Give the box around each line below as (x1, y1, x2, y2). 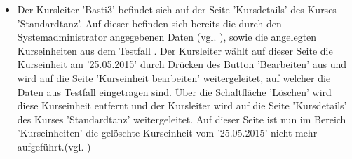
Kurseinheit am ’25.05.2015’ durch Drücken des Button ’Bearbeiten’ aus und (17, 57, 347, 71)
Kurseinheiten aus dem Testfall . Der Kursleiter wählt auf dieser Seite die (17, 43, 333, 57)
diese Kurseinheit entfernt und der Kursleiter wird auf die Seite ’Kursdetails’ (17, 98, 347, 113)
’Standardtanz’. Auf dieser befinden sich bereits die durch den (17, 15, 282, 30)
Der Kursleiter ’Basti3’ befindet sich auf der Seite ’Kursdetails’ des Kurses (17, 2, 337, 16)
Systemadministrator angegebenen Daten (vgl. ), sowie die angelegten (17, 29, 317, 44)
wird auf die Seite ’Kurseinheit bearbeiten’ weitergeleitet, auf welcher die (17, 70, 331, 85)
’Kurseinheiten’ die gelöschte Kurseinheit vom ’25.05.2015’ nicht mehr (17, 125, 318, 140)
